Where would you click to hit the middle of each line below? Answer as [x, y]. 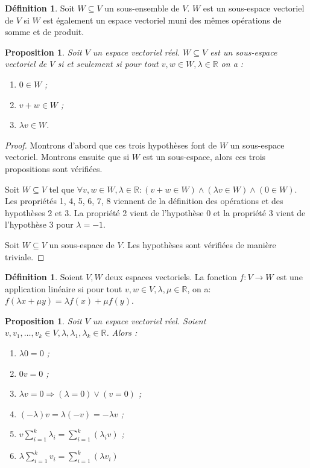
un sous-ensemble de [142, 8]
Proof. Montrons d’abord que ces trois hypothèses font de [111, 145]
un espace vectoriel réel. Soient [149, 320]
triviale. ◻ [25, 256]
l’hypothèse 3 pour [39, 224]
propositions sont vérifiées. [54, 168]
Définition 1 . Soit [40, 8]
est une [289, 277]
